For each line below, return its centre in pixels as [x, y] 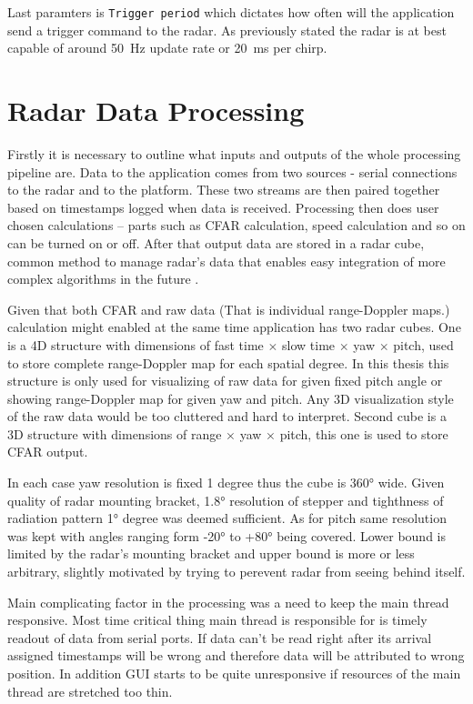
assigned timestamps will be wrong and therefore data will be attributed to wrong [236, 655]
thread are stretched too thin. [90, 691]
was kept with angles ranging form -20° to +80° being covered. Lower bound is [227, 535]
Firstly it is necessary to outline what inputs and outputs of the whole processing [234, 153]
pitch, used [423, 344]
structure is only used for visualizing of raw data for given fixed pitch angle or [225, 381]
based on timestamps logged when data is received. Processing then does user [223, 207]
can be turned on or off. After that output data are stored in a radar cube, [216, 242]
